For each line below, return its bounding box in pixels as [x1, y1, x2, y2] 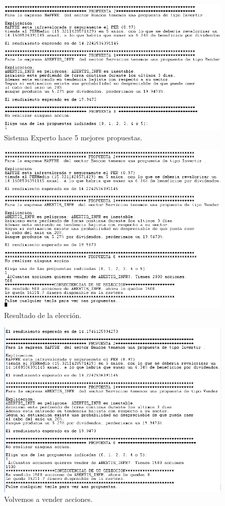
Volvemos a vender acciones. [4, 494, 93, 504]
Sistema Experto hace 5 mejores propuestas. [4, 132, 143, 143]
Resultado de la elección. [4, 309, 82, 320]
